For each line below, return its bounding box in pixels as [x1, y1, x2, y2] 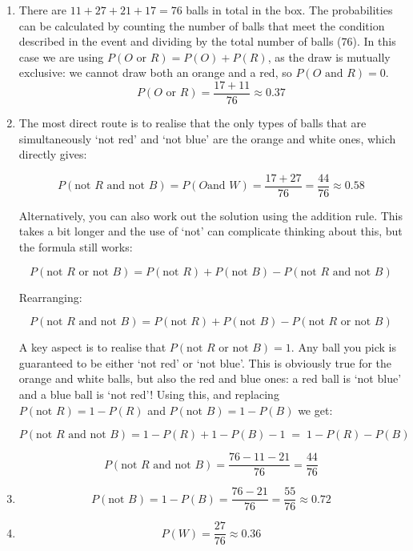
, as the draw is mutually [267, 48, 391, 65]
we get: [298, 401, 333, 418]
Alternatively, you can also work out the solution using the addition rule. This [18, 207, 403, 223]
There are [18, 2, 66, 18]
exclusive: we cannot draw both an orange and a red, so [18, 64, 292, 81]
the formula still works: [18, 239, 133, 255]
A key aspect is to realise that [18, 339, 166, 356]
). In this [352, 33, 396, 50]
